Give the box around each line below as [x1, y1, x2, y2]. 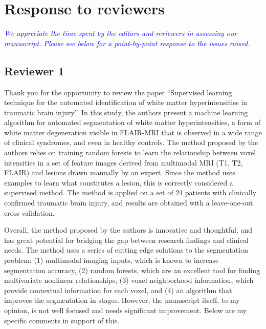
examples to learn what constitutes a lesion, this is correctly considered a [4, 177, 233, 188]
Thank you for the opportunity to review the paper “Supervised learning [4, 87, 232, 97]
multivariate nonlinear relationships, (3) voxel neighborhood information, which [4, 275, 254, 285]
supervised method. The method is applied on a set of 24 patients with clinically [4, 187, 257, 198]
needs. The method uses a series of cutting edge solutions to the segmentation [4, 244, 248, 255]
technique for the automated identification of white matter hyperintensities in [4, 97, 248, 108]
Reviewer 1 [4, 63, 64, 78]
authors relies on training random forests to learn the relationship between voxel [4, 147, 256, 158]
